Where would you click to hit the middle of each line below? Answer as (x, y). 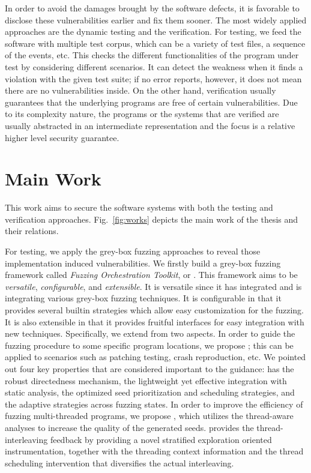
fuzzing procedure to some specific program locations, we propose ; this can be (149, 345)
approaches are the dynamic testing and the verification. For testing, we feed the (153, 32)
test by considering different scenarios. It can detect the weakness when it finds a (154, 66)
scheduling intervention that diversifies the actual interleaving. (119, 462)
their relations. (32, 231)
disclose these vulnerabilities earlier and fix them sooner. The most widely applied (156, 20)
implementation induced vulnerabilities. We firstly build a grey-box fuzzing (143, 263)
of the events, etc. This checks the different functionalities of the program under (152, 55)
